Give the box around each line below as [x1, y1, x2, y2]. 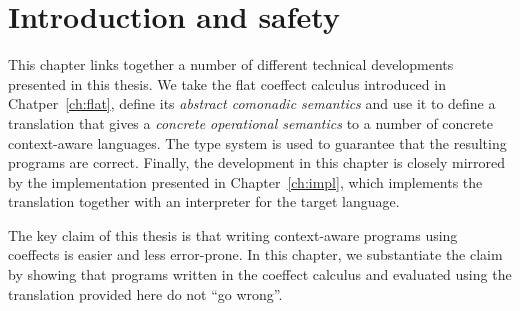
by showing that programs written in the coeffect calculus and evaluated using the [8, 264, 512, 285]
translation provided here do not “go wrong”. [8, 283, 283, 304]
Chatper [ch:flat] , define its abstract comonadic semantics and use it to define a [8, 93, 496, 114]
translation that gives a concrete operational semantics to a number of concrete [8, 112, 493, 133]
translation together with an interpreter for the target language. [8, 191, 400, 212]
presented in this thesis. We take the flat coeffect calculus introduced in [8, 73, 446, 94]
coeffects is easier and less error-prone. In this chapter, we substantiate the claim [8, 244, 503, 265]
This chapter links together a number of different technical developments [8, 54, 454, 75]
